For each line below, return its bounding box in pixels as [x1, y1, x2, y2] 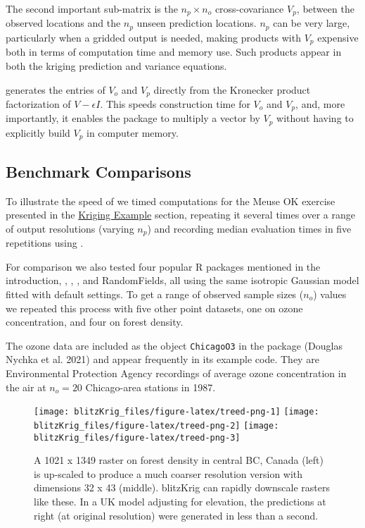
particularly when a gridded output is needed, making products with [6, 30, 301, 44]
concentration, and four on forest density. [6, 314, 184, 329]
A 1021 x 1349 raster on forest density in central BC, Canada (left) [34, 453, 324, 467]
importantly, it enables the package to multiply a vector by [6, 111, 260, 125]
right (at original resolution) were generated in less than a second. [34, 508, 319, 522]
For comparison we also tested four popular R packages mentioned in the [6, 259, 321, 274]
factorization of [6, 97, 71, 111]
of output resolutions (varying [6, 221, 134, 235]
